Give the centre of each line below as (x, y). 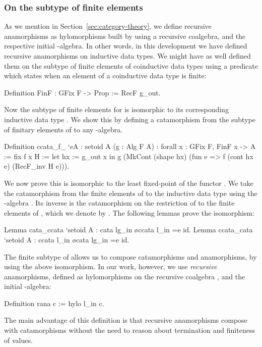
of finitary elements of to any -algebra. (63, 129)
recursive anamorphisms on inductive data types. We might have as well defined (127, 56)
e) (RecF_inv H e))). (37, 166)
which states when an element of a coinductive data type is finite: (105, 76)
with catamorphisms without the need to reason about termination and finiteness (129, 330)
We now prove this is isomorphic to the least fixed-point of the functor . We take (129, 183)
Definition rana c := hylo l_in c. (54, 303)
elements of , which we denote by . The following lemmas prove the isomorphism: (129, 212)
